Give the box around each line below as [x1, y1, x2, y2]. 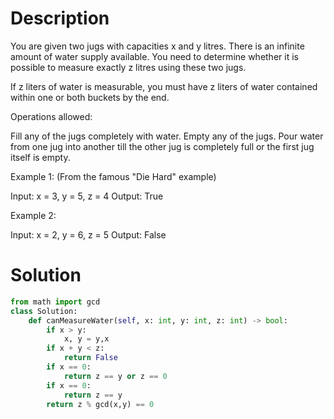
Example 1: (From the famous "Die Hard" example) [10, 170, 217, 182]
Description [10, 7, 110, 30]
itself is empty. [10, 151, 71, 163]
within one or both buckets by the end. [10, 91, 170, 103]
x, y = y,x [63, 334, 110, 344]
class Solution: [10, 306, 78, 316]
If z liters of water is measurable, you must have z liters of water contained [10, 80, 318, 92]
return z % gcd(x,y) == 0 [46, 399, 155, 409]
